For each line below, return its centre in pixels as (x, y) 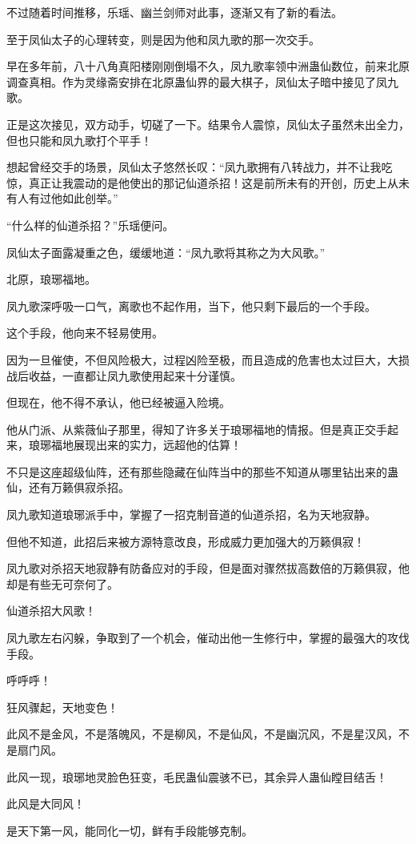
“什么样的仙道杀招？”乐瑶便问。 (90, 225)
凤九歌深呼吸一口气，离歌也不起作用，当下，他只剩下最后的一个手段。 (191, 305)
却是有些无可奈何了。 (62, 583)
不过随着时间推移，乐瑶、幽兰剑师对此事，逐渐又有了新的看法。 (174, 12)
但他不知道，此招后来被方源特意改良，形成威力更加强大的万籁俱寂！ (186, 541)
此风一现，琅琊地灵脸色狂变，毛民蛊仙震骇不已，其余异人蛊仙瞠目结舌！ (197, 776)
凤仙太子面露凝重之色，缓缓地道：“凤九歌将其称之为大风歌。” (166, 252)
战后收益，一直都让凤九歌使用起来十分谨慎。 (124, 375)
